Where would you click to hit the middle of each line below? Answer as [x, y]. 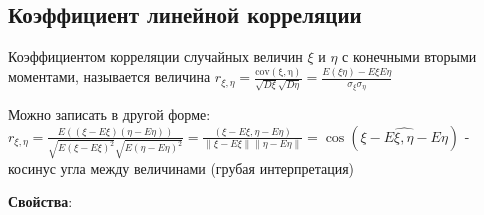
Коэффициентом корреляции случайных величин [155, 56]
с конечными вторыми [409, 56]
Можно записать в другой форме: [109, 114]
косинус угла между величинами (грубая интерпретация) [181, 167]
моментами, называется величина [109, 76]
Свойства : [40, 201]
